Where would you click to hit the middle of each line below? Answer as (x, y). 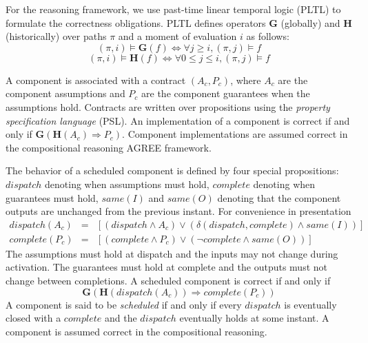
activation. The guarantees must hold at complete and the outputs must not (166, 267)
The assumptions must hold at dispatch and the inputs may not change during (172, 253)
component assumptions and (65, 93)
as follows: (268, 36)
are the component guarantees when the (226, 93)
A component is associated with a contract (96, 80)
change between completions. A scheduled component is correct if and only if (168, 280)
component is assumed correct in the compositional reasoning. (136, 331)
